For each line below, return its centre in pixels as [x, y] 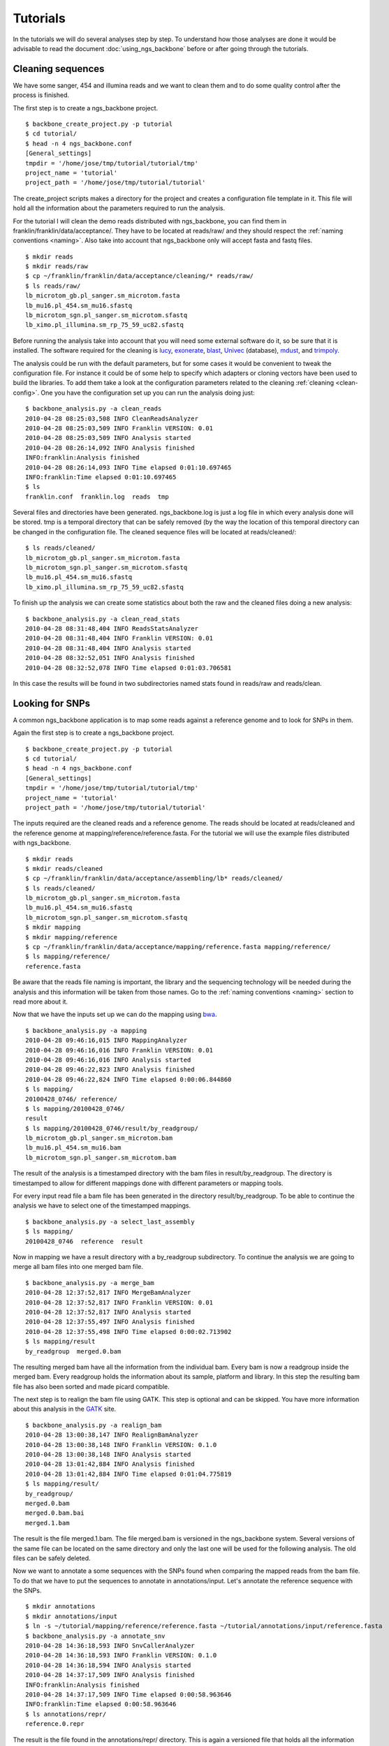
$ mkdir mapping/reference [72, 937]
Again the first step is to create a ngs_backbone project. [94, 733]
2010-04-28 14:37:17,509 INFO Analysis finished [110, 1675]
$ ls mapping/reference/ [68, 956]
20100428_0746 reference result [84, 1241]
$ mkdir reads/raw [57, 266]
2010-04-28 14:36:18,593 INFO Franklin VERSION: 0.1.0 [121, 1656]
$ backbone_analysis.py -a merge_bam [90, 1283]
